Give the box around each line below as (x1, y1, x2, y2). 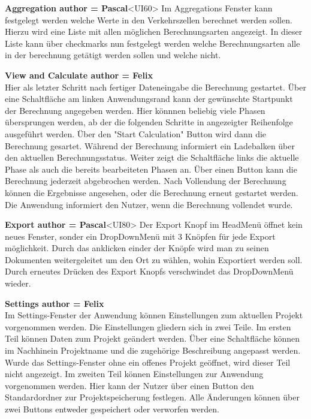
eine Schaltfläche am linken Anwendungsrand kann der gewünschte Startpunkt (5, 92, 293, 105)
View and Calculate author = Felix (5, 68, 153, 81)
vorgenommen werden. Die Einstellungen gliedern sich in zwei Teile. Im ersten (5, 320, 291, 333)
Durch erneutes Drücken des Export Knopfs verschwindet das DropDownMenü (5, 265, 294, 278)
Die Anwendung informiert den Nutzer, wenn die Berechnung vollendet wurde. (5, 198, 293, 210)
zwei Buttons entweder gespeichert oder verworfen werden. (5, 403, 219, 415)
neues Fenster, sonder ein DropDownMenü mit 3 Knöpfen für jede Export (5, 230, 276, 242)
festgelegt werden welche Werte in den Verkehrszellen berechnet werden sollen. (5, 13, 292, 26)
